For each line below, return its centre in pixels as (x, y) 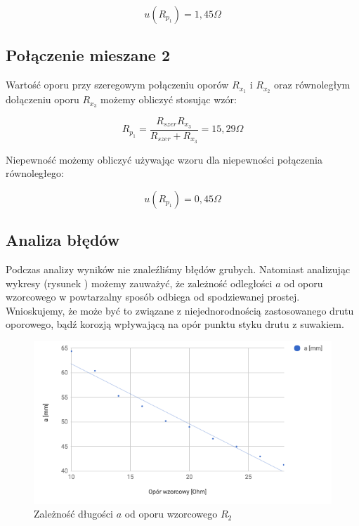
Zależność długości (73, 514)
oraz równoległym (312, 85)
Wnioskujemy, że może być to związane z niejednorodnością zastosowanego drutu (180, 310)
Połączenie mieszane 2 (88, 55)
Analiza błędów (63, 240)
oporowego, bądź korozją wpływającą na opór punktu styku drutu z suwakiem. (175, 324)
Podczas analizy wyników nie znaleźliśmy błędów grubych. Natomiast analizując (178, 269)
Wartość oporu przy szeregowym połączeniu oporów (117, 85)
